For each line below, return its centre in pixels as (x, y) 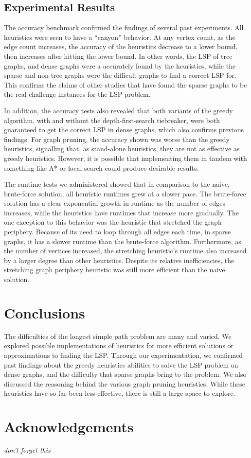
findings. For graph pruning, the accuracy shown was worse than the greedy (117, 139)
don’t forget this (27, 450)
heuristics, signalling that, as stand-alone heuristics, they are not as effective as (122, 149)
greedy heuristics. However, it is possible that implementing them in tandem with (125, 158)
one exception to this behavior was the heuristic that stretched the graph (113, 222)
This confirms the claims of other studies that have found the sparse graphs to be (125, 84)
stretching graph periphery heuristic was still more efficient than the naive (115, 270)
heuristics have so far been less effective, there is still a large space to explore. (120, 393)
